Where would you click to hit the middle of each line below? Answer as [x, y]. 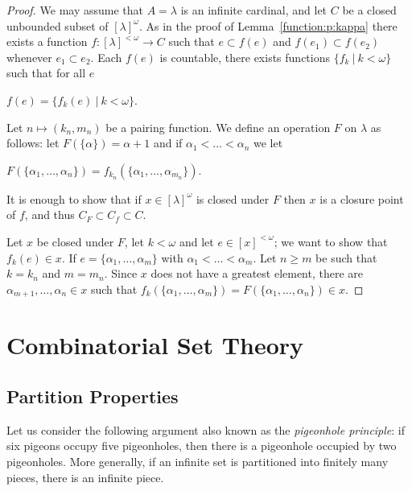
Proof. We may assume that [75, 10]
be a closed [369, 10]
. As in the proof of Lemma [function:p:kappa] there [268, 25]
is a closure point [362, 198]
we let [268, 143]
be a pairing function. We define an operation [218, 127]
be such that [346, 257]
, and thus [49, 215]
